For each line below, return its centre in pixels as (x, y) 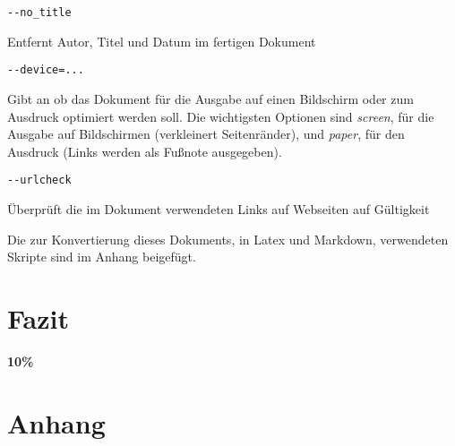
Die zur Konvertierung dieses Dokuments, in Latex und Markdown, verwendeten (228, 239)
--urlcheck (39, 180)
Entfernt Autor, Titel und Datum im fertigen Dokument (162, 41)
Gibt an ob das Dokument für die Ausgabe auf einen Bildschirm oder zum (210, 98)
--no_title (39, 13)
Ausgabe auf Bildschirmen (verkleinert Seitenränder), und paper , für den (206, 134)
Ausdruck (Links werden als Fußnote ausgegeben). (145, 151)
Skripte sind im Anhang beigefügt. (102, 257)
